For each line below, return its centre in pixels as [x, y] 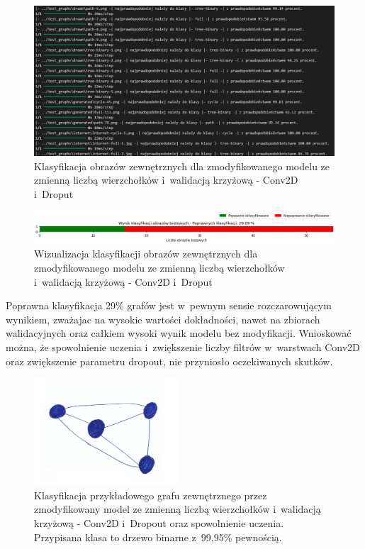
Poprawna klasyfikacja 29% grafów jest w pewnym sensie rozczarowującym [169, 305]
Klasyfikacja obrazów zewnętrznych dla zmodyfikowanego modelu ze [182, 166]
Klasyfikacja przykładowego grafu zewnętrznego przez [151, 495]
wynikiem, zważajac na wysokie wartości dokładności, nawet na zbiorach [163, 319]
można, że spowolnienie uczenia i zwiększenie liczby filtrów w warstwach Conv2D [183, 346]
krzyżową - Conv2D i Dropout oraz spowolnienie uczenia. [159, 523]
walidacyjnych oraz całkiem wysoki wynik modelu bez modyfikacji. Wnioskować [179, 333]
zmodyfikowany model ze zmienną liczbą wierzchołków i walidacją [178, 509]
